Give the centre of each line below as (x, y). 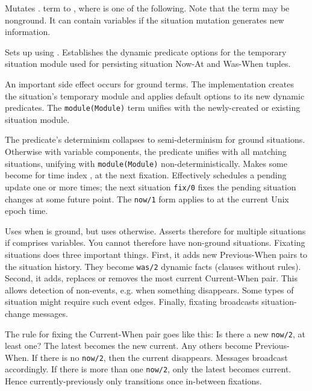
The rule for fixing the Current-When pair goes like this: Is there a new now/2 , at (155, 333)
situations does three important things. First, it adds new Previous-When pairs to (156, 254)
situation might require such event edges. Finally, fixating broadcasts (132, 302)
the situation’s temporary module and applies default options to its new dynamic (155, 95)
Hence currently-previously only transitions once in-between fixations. (133, 381)
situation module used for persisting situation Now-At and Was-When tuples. (148, 64)
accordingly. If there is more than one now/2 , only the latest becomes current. (148, 369)
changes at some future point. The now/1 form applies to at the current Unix (147, 199)
